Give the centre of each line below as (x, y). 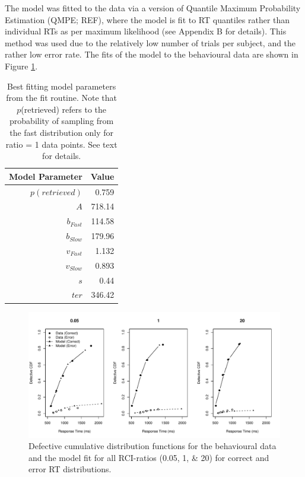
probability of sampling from (62, 121)
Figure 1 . (21, 66)
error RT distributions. (70, 469)
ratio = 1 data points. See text (61, 144)
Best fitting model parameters (62, 86)
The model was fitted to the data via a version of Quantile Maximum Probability (153, 8)
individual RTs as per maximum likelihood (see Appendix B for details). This (146, 31)
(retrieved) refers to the (64, 109)
